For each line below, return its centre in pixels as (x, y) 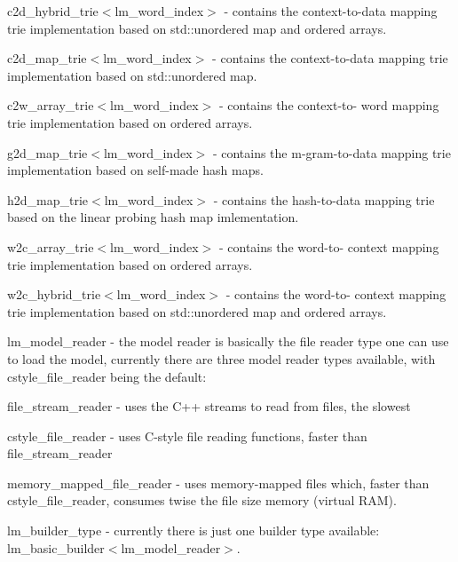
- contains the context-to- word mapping (329, 105)
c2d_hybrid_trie (53, 11)
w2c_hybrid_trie (54, 294)
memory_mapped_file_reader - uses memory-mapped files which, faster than (218, 483)
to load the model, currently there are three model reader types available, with (221, 358)
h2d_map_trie (48, 199)
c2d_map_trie (47, 58)
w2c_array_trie (51, 246)
